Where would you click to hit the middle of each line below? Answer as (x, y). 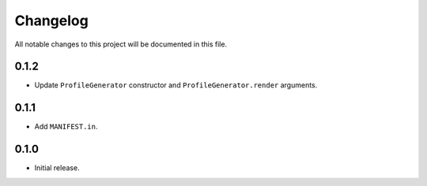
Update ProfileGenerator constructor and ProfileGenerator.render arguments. (176, 85)
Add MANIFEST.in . (66, 127)
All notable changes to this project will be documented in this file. (121, 44)
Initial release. (57, 168)
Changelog (51, 20)
